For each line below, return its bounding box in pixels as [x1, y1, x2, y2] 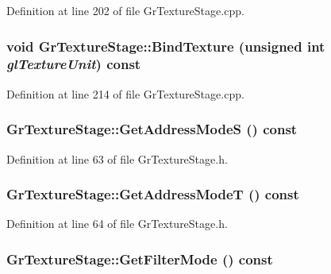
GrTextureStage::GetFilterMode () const [6, 249, 273, 268]
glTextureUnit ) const [6, 54, 141, 74]
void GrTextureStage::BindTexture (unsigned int [6, 36, 325, 56]
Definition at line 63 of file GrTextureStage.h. [6, 150, 228, 167]
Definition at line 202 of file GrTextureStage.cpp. [6, 2, 244, 18]
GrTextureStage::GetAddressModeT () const [6, 184, 299, 204]
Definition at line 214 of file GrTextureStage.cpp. [6, 85, 244, 102]
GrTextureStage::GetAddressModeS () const [6, 119, 298, 139]
